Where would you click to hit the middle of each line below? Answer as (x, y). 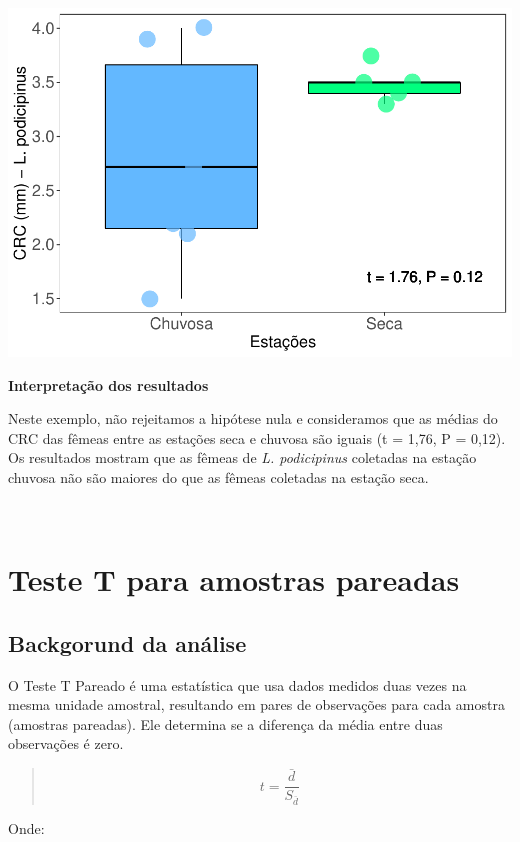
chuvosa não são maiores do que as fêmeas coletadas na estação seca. (218, 476)
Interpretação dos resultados (108, 384)
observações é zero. (66, 743)
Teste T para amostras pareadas (234, 579)
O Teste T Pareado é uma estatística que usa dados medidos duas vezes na (237, 684)
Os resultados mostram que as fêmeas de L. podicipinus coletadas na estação (242, 457)
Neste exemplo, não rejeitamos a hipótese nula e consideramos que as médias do (253, 418)
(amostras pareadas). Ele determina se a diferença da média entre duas (225, 723)
